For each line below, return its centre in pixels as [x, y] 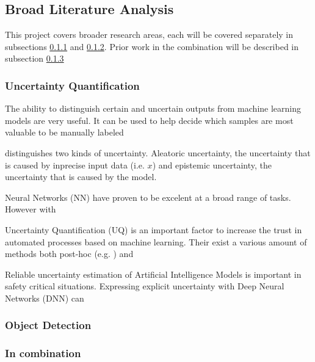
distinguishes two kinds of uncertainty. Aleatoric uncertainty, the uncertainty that [158, 152]
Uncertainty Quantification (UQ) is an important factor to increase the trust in [154, 229]
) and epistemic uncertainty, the [212, 165]
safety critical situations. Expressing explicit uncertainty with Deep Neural [145, 286]
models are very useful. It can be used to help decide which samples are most [149, 120]
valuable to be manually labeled [64, 132]
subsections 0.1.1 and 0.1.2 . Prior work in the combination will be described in [152, 46]
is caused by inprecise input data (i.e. [75, 165]
